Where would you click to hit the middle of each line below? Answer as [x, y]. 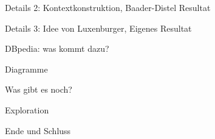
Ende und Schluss [38, 130]
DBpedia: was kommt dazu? [57, 48]
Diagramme [26, 69]
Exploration [27, 109]
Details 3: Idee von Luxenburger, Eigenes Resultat [98, 28]
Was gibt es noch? [39, 89]
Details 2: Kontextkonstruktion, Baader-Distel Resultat [108, 7]
